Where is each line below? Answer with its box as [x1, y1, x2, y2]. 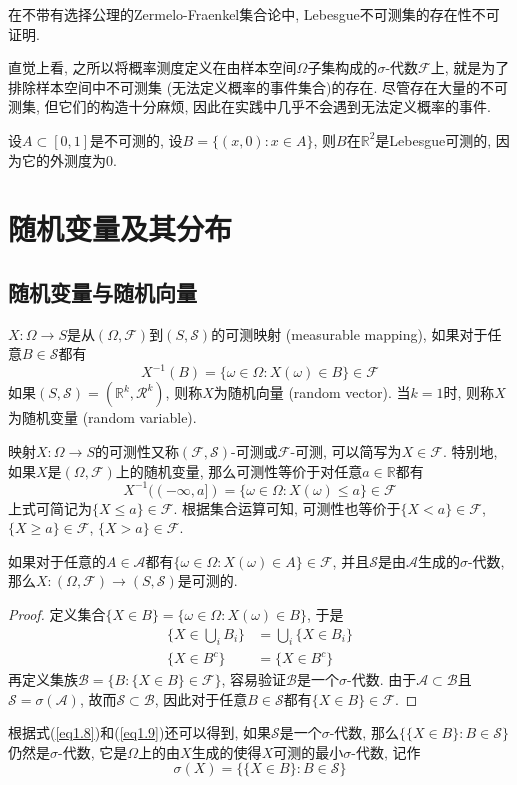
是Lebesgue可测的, [375, 129, 492, 150]
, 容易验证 [221, 669, 287, 690]
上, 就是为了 [430, 57, 510, 78]
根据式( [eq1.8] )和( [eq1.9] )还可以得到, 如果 [8, 722, 271, 743]
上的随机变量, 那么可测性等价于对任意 [115, 460, 363, 481]
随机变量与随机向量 [8, 276, 197, 307]
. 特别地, [442, 441, 498, 462]
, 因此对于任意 [154, 688, 248, 709]
